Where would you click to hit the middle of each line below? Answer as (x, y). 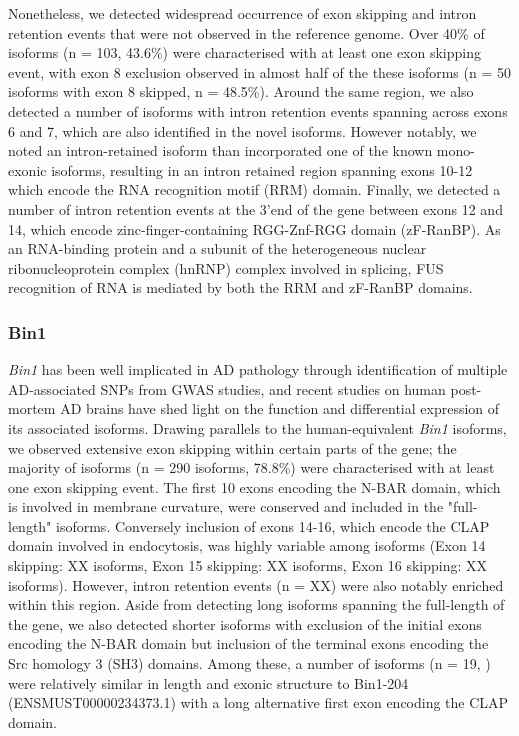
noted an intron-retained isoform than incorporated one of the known (220, 150)
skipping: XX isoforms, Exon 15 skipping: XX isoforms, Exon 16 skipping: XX (248, 565)
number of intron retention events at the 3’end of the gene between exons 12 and (255, 208)
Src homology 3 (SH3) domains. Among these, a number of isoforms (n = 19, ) (249, 663)
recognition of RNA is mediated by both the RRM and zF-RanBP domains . (240, 287)
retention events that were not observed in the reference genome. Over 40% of (246, 32)
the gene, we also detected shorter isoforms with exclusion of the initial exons (245, 623)
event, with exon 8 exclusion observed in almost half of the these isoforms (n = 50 (259, 71)
